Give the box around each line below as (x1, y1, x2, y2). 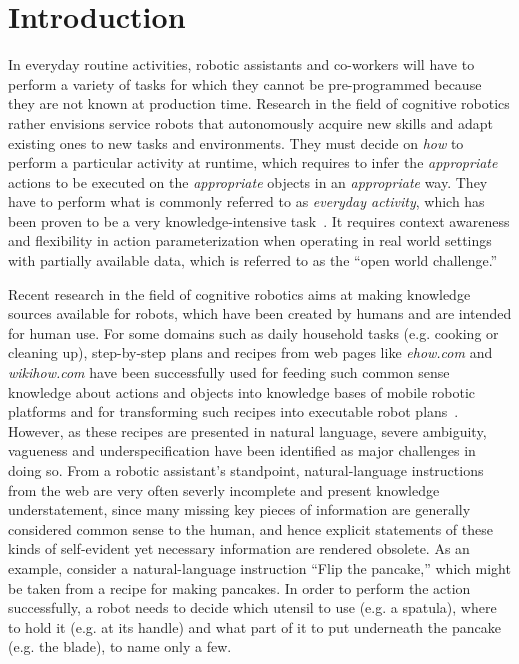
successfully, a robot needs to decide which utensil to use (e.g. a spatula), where (8, 597, 497, 618)
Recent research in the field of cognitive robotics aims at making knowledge (8, 283, 471, 304)
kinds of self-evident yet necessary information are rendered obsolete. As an (8, 538, 470, 559)
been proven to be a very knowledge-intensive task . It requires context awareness (8, 210, 510, 231)
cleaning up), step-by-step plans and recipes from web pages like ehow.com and (8, 342, 493, 363)
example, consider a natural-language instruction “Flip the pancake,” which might (8, 557, 511, 578)
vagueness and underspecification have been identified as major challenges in (8, 440, 476, 461)
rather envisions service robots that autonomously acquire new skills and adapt (8, 112, 493, 133)
